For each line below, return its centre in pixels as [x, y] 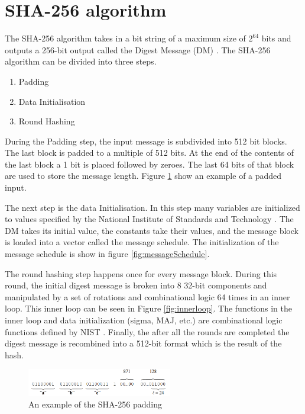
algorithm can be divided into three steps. [81, 61]
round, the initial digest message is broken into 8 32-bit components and [136, 285]
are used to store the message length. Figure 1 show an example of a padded [143, 176]
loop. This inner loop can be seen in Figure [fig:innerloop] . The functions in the [148, 308]
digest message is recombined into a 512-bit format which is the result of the [143, 343]
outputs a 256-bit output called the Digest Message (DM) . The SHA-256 [138, 49]
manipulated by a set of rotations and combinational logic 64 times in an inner [147, 296]
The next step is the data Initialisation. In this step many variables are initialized [152, 207]
